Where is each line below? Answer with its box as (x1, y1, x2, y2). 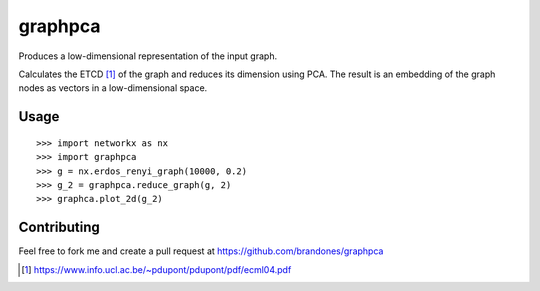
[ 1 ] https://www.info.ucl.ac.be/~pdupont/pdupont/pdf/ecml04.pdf (21, 263, 292, 275)
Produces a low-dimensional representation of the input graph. (18, 50, 278, 62)
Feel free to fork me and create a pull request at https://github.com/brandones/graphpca (18, 245, 384, 257)
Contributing (18, 219, 100, 236)
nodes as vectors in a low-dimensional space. (18, 82, 208, 94)
